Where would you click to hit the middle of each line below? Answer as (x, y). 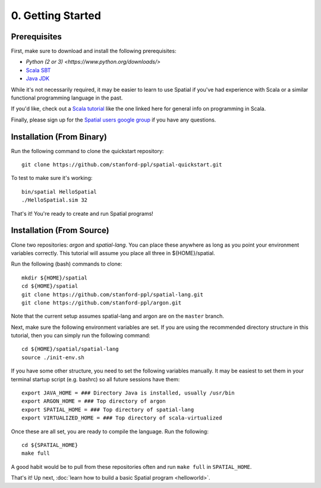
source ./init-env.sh (53, 357)
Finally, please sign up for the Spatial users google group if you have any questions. (114, 120)
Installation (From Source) (60, 230)
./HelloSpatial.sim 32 (55, 200)
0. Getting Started (56, 15)
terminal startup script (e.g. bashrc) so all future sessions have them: (95, 379)
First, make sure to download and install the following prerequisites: (94, 51)
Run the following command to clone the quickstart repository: (87, 151)
